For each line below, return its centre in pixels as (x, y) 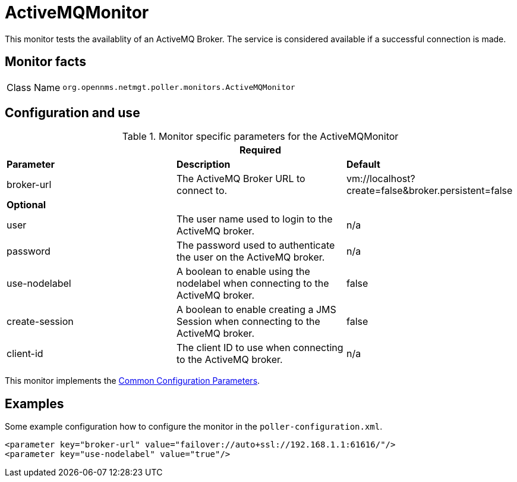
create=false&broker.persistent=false (429, 191)
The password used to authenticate (256, 245)
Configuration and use (72, 113)
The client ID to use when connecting (260, 348)
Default (363, 165)
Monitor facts (45, 62)
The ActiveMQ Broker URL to (241, 179)
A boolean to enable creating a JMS (256, 310)
